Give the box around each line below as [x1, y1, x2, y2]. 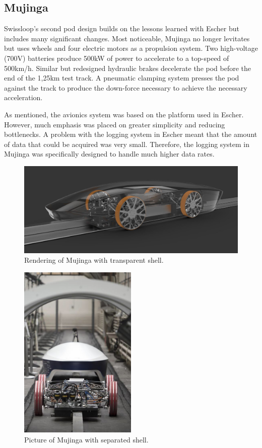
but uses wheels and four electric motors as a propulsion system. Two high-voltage [4, 43, 258, 53]
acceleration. [4, 92, 43, 103]
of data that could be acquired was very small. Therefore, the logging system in [4, 138, 249, 149]
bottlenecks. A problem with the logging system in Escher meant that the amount [4, 129, 257, 139]
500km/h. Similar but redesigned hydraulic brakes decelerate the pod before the [4, 62, 251, 73]
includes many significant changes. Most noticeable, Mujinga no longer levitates [4, 33, 250, 43]
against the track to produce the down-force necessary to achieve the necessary [4, 82, 247, 93]
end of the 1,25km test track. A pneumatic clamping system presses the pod [4, 72, 239, 83]
